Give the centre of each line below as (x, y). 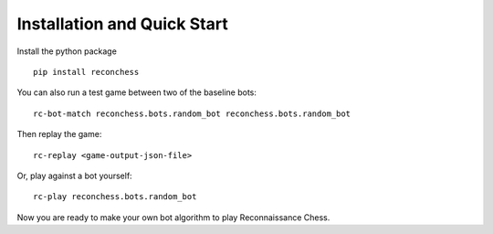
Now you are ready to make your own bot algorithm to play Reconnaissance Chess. (173, 217)
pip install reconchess (86, 72)
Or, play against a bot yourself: (74, 175)
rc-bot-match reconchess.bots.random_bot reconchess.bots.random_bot (192, 113)
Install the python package (67, 51)
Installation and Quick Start (122, 24)
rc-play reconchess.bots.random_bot (115, 197)
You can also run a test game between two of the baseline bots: (137, 92)
